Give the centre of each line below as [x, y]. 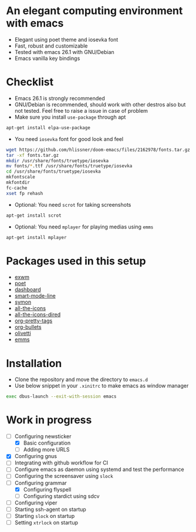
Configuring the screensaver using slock [64, 476]
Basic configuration [47, 443]
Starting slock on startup [45, 516]
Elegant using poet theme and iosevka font [66, 39]
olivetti [23, 334]
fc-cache [17, 188]
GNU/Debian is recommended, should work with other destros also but [100, 105]
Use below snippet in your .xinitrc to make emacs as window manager [102, 386]
